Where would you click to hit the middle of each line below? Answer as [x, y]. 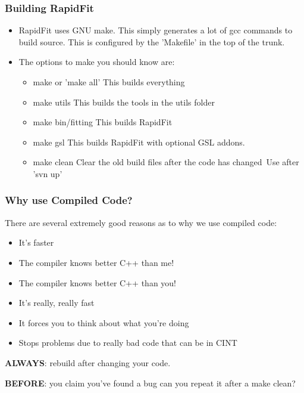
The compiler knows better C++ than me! [96, 262]
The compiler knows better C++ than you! [98, 282]
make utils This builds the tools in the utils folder [124, 102]
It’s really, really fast [57, 303]
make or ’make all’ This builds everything [109, 82]
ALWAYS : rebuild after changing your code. [88, 362]
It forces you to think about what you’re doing [104, 322]
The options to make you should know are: [97, 62]
